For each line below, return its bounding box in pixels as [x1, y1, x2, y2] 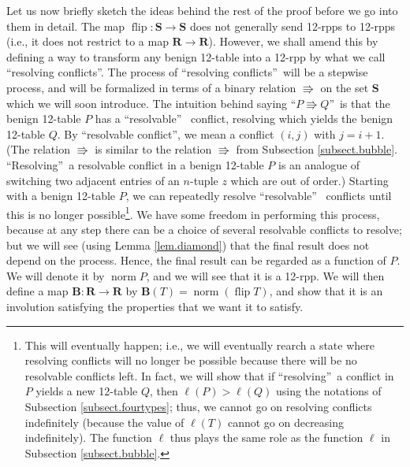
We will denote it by [6, 267, 105, 284]
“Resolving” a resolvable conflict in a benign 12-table [6, 156, 264, 172]
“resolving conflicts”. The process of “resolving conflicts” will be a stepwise [6, 64, 368, 80]
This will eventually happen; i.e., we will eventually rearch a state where [24, 336, 375, 353]
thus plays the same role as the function [170, 429, 363, 446]
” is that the [329, 95, 390, 111]
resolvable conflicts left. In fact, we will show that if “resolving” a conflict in [24, 367, 394, 384]
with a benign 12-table [6, 187, 116, 204]
